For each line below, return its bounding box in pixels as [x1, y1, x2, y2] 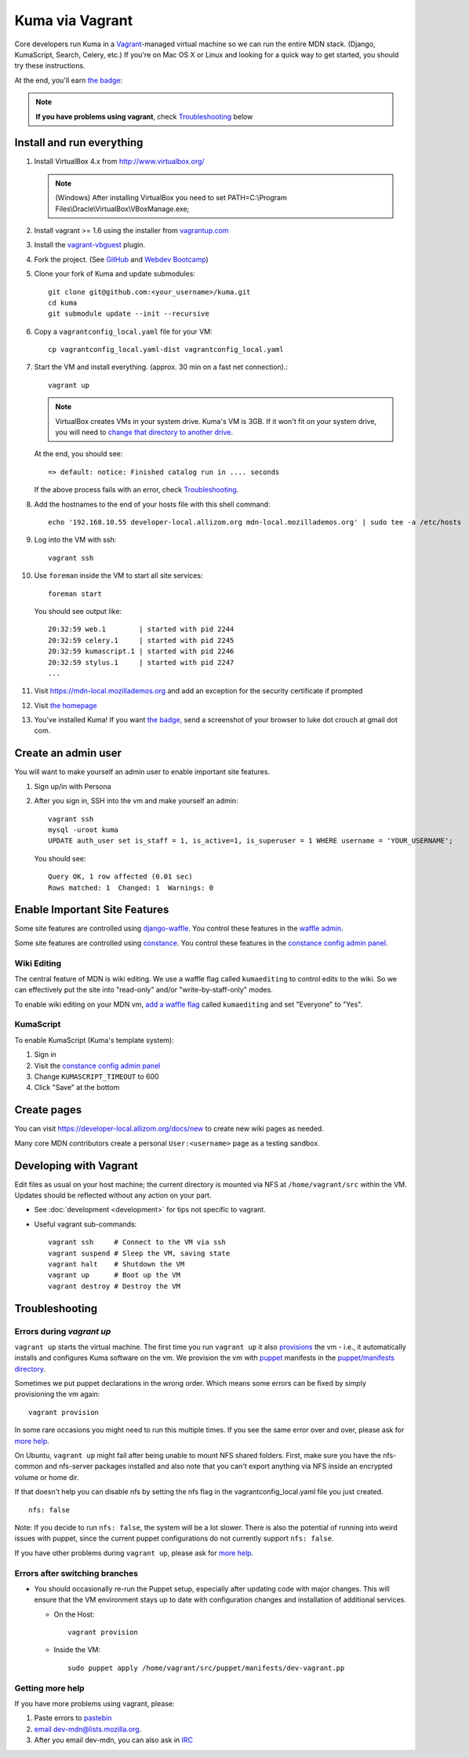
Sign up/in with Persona [34, 781, 111, 791]
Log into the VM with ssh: [34, 535, 117, 545]
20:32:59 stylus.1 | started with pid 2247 [48, 658, 234, 667]
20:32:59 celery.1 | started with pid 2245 [48, 636, 234, 645]
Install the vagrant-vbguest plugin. [34, 240, 145, 250]
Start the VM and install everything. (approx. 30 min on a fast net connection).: [34, 362, 289, 372]
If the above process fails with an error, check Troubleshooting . [34, 485, 239, 495]
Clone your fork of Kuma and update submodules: [34, 269, 196, 279]
